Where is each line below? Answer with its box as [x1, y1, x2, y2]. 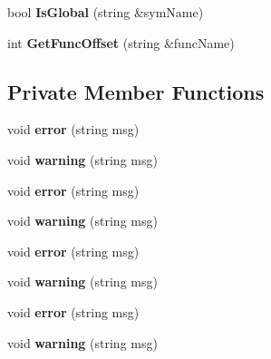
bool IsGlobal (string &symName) [7, 3, 204, 21]
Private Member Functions [7, 77, 265, 105]
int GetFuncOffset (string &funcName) [7, 33, 235, 52]
